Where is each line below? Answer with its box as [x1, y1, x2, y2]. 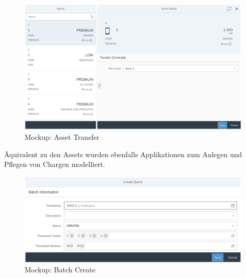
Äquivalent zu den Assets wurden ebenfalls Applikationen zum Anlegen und [4, 148, 242, 159]
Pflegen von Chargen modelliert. [4, 159, 105, 169]
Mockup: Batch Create [25, 264, 96, 275]
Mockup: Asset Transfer [25, 131, 100, 142]
